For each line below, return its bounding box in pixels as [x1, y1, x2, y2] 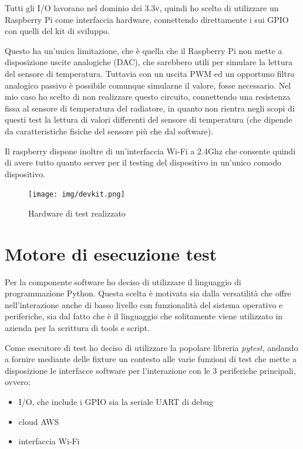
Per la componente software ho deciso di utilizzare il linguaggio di [5, 275, 241, 288]
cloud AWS [18, 415, 59, 427]
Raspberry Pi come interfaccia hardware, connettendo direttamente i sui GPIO [5, 13, 289, 25]
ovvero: [5, 376, 31, 388]
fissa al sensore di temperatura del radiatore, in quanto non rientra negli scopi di [5, 102, 295, 114]
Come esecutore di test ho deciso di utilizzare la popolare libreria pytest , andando [5, 341, 298, 353]
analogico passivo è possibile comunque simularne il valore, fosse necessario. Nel [5, 79, 291, 91]
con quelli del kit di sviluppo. [5, 25, 110, 37]
